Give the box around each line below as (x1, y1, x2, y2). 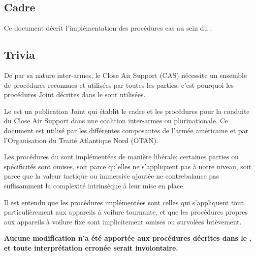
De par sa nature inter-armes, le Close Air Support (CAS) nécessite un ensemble (4, 70, 247, 80)
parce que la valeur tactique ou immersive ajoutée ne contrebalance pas (4, 171, 219, 181)
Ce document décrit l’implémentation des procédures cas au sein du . (4, 23, 212, 33)
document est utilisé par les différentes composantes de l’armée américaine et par (4, 125, 249, 135)
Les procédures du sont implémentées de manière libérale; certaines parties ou (4, 151, 239, 162)
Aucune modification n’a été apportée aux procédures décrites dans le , (4, 233, 252, 243)
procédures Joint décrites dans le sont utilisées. (4, 89, 146, 100)
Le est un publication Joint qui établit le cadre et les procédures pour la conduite (4, 106, 250, 116)
